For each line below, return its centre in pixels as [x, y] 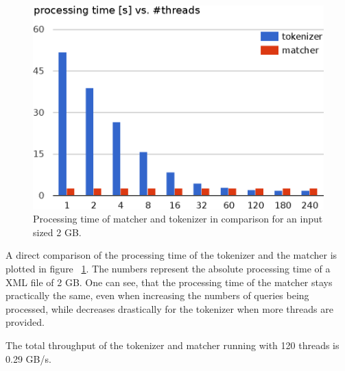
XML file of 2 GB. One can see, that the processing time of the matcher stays [169, 282]
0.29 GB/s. [28, 358]
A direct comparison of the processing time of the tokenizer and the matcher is [171, 255]
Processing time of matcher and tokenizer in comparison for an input [178, 219]
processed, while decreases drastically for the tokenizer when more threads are [169, 308]
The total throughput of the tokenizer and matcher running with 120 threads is [172, 345]
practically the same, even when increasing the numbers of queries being [157, 295]
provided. [25, 322]
